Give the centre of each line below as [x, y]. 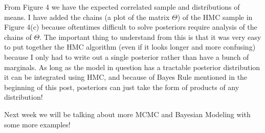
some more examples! [37, 124]
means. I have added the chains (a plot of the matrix [87, 17]
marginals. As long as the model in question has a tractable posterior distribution [132, 67]
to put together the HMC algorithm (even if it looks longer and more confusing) [130, 47]
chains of [18, 37]
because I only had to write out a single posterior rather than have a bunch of [127, 57]
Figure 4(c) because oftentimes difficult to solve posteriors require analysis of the [131, 27]
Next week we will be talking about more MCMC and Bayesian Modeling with [127, 114]
